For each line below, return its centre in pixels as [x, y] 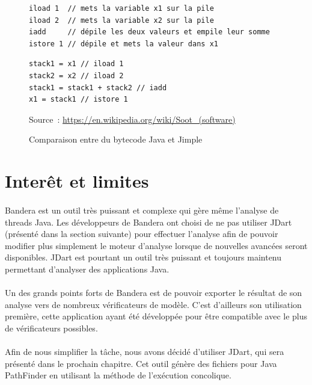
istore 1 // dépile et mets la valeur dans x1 [124, 44]
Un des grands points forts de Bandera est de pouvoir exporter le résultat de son [154, 293]
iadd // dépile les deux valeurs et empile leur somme [149, 32]
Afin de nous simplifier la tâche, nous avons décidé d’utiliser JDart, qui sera [145, 352]
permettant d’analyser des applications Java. [87, 269]
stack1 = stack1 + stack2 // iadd [98, 88]
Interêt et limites [77, 181]
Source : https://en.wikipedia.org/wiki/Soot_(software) [132, 119]
